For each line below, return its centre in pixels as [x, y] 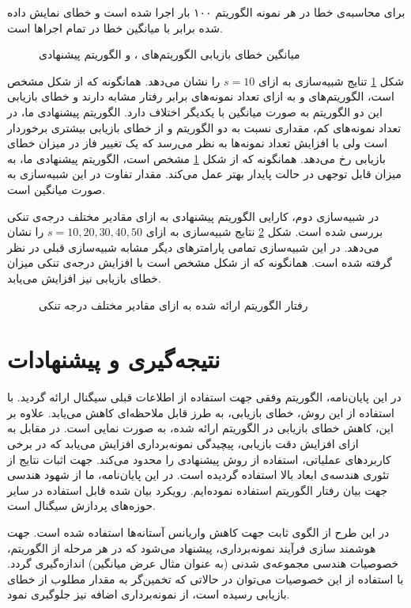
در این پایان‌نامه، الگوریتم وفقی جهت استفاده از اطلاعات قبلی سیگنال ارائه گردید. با [204, 397]
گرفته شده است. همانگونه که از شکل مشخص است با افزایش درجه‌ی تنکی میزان [200, 262]
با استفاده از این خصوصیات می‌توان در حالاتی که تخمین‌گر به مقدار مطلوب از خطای [205, 578]
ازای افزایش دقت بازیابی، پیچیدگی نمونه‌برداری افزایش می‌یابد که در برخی [183, 443]
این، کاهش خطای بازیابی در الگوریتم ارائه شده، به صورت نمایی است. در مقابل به [200, 428]
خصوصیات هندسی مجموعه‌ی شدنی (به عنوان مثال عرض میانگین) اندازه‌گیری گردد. [203, 563]
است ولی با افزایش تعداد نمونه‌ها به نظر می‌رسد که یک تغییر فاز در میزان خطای [198, 143]
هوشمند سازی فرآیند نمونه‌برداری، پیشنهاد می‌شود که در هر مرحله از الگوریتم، [192, 547]
